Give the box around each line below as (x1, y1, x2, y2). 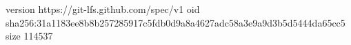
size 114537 (6, 29, 53, 43)
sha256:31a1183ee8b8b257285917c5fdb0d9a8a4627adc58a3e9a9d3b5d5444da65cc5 (6, 15, 345, 29)
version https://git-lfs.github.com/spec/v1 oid (6, 2, 200, 16)
